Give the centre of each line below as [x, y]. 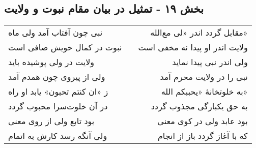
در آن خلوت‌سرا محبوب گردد [58, 106]
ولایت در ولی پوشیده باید [51, 62]
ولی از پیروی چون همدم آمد [57, 77]
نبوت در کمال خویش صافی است [65, 47]
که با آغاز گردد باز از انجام [203, 136]
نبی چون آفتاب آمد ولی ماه [55, 33]
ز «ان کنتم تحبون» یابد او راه [58, 92]
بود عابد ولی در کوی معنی [203, 121]
